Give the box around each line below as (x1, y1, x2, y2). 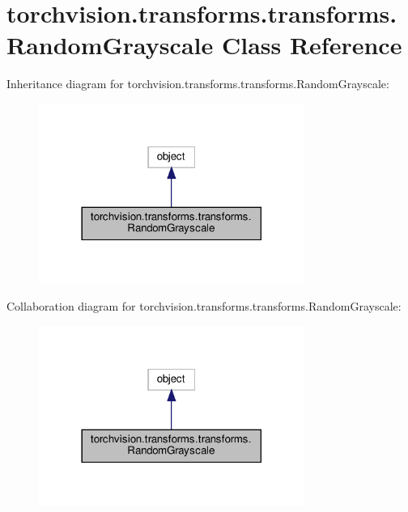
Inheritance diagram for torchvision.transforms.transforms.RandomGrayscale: (6, 75, 389, 92)
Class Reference (221, 28, 402, 61)
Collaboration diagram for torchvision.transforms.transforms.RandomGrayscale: (6, 298, 402, 314)
